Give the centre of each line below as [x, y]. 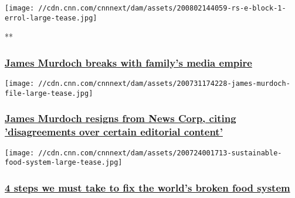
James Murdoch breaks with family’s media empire [128, 62]
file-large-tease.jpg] [49, 93]
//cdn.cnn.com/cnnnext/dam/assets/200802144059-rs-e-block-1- [162, 8]
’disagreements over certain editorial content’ [114, 132]
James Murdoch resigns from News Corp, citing [121, 118]
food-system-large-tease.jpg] [64, 163]
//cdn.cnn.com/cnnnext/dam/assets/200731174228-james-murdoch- [164, 84]
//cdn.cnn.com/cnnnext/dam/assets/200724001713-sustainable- [160, 153]
